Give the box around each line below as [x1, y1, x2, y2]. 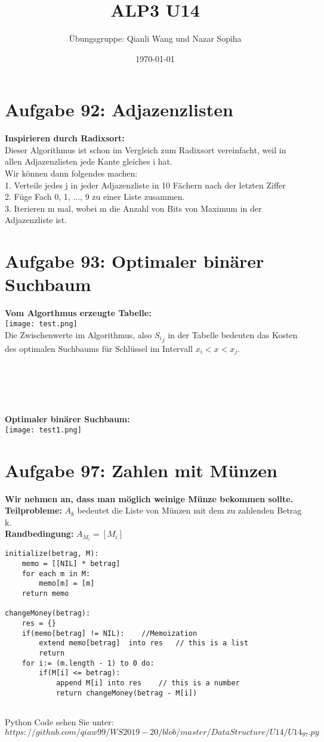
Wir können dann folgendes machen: [5, 167, 138, 180]
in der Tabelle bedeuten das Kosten [168, 328, 298, 341]
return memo [21, 589, 69, 598]
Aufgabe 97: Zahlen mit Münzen [5, 457, 277, 482]
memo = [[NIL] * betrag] [21, 559, 121, 568]
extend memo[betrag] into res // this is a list [39, 639, 249, 648]
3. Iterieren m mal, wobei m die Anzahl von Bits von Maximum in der [5, 202, 262, 214]
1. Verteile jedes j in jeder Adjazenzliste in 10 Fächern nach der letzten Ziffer [5, 178, 286, 191]
